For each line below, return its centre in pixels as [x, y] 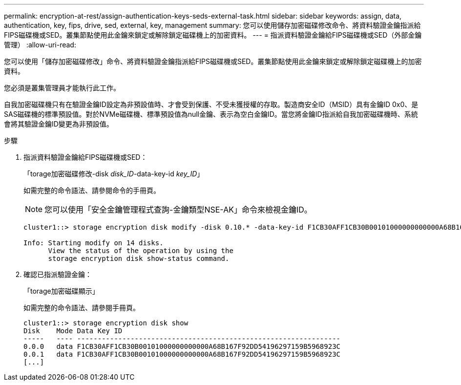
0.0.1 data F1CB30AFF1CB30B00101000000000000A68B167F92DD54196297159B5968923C [182, 354]
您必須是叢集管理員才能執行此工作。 [62, 88]
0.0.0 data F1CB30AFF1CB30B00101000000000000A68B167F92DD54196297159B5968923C [182, 346]
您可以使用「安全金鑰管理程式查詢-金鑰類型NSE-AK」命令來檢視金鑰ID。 [178, 210]
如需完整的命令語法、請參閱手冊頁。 [82, 308]
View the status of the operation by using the [141, 251]
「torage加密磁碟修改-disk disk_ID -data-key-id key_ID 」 [114, 174]
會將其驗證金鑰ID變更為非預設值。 [59, 124]
